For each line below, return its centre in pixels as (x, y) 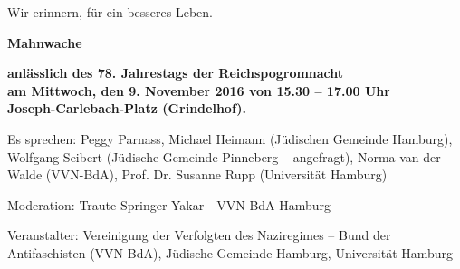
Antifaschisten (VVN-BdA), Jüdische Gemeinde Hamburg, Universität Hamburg (230, 252)
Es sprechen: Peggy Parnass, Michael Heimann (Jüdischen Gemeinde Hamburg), (230, 138)
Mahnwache (45, 42)
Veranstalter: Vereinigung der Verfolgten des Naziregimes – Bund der (199, 235)
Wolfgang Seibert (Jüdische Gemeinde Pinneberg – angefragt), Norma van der (224, 156)
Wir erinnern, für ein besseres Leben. (110, 12)
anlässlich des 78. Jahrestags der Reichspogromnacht (176, 73)
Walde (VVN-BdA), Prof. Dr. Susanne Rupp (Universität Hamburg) (197, 174)
